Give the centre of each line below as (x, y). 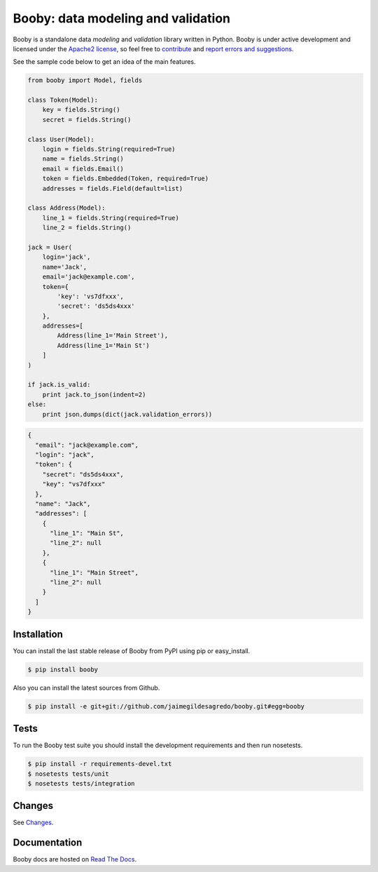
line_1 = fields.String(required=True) (111, 218)
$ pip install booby (63, 669)
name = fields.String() (83, 159)
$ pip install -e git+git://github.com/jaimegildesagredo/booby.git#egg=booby (166, 706)
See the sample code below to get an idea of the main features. (104, 62)
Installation (38, 634)
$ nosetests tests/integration (82, 783)
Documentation (48, 843)
